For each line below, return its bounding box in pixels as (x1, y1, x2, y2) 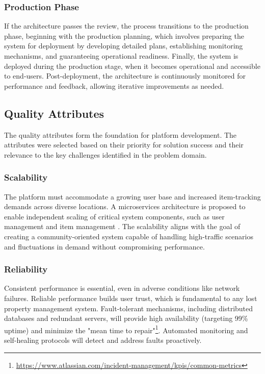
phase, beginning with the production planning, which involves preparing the (4, 30, 244, 41)
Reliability (4, 263, 48, 276)
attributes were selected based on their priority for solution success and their (4, 139, 244, 150)
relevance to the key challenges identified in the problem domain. (4, 149, 207, 160)
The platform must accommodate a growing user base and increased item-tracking (4, 191, 261, 202)
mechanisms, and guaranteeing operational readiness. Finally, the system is (4, 51, 238, 61)
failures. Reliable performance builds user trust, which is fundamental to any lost (4, 292, 257, 303)
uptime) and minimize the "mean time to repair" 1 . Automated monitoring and (4, 323, 248, 335)
